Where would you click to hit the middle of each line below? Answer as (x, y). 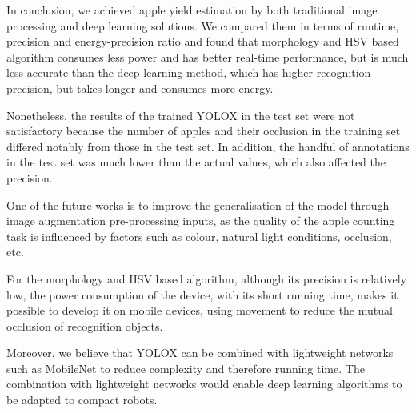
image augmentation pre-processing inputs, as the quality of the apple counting (201, 221)
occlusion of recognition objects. (85, 325)
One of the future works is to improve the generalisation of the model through (198, 204)
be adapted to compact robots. (82, 400)
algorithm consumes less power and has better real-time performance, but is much (208, 56)
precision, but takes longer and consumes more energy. (140, 88)
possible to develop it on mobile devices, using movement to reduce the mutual (200, 310)
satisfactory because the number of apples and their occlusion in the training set (204, 131)
